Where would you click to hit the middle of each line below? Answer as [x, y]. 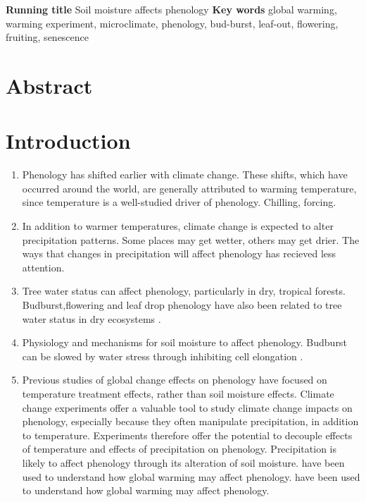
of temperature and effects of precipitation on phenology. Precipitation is [179, 449]
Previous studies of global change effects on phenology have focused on [175, 380]
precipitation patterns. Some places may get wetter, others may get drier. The [191, 239]
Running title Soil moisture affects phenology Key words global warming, [171, 9]
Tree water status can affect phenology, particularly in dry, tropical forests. [184, 291]
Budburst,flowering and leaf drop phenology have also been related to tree [182, 305]
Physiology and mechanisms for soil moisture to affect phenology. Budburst [184, 342]
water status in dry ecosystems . [91, 318]
